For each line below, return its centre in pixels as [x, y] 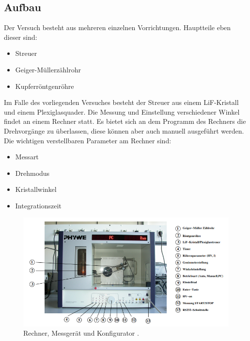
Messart [27, 157]
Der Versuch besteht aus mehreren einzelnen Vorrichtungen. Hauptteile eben [117, 27]
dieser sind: [21, 37]
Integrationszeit [38, 205]
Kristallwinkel [36, 189]
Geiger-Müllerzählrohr [48, 69]
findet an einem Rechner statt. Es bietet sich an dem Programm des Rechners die [125, 121]
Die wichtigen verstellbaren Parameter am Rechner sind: [88, 140]
